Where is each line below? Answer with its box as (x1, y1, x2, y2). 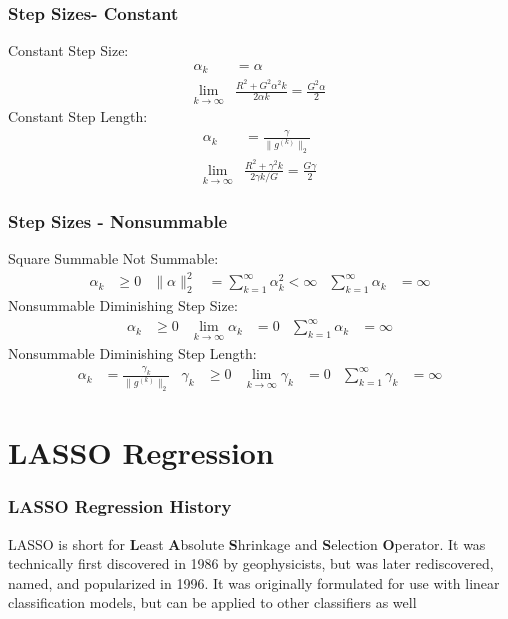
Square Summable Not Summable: (8, 248, 219, 269)
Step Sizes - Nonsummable (8, 208, 228, 233)
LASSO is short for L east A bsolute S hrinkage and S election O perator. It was (8, 533, 486, 554)
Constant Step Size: (8, 40, 129, 61)
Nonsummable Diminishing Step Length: (8, 342, 257, 363)
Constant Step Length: (8, 106, 148, 127)
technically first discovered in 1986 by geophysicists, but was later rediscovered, (8, 553, 494, 574)
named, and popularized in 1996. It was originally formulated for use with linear (8, 572, 500, 593)
